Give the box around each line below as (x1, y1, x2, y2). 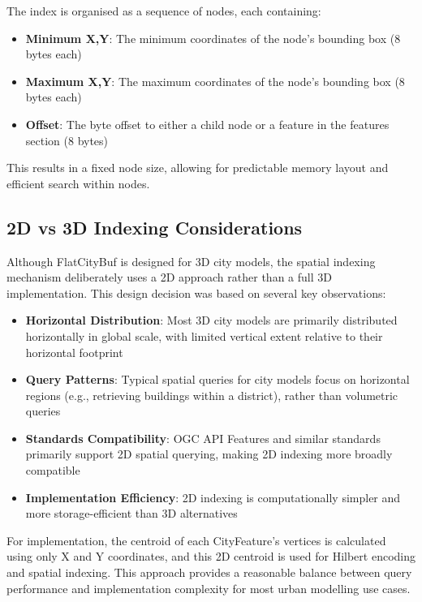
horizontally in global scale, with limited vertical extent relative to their (25, 327, 383, 344)
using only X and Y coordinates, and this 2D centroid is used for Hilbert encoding (6, 548, 416, 565)
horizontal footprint (25, 343, 123, 360)
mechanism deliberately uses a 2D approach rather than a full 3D (6, 269, 332, 286)
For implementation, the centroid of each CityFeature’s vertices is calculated (6, 531, 386, 548)
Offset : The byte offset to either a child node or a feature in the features (25, 115, 390, 132)
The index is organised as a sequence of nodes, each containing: (6, 2, 321, 19)
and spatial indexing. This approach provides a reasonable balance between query (6, 564, 412, 581)
